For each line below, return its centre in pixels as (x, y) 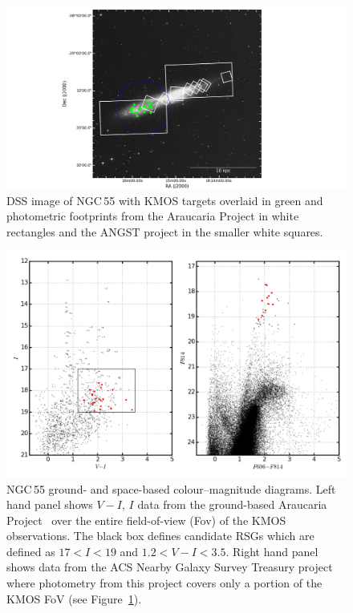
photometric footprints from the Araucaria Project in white (153, 216)
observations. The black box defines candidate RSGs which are (160, 536)
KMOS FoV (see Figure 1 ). (74, 598)
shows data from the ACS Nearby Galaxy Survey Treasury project (170, 567)
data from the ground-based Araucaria (232, 504)
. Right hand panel (272, 551)
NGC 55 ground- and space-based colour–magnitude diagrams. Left (171, 488)
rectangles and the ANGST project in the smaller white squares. (165, 231)
